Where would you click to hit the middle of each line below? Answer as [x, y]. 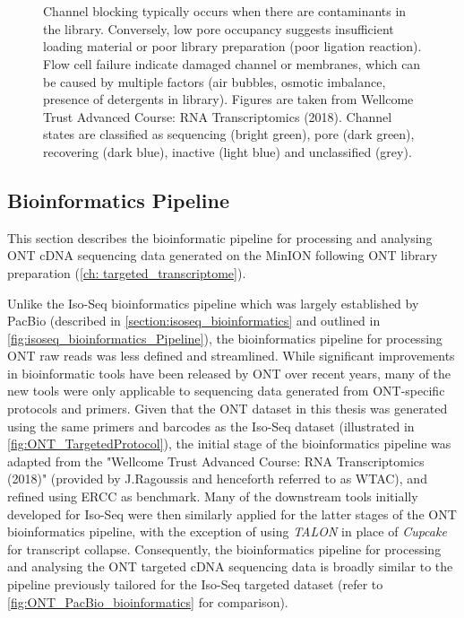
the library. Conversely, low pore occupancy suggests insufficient [219, 28]
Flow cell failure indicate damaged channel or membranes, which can [232, 63]
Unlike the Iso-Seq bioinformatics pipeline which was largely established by [213, 303]
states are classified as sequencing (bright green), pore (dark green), [229, 134]
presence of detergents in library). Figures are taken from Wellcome [228, 99]
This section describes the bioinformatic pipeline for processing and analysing [220, 237]
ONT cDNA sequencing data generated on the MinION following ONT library [223, 255]
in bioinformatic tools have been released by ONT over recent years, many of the [229, 373]
